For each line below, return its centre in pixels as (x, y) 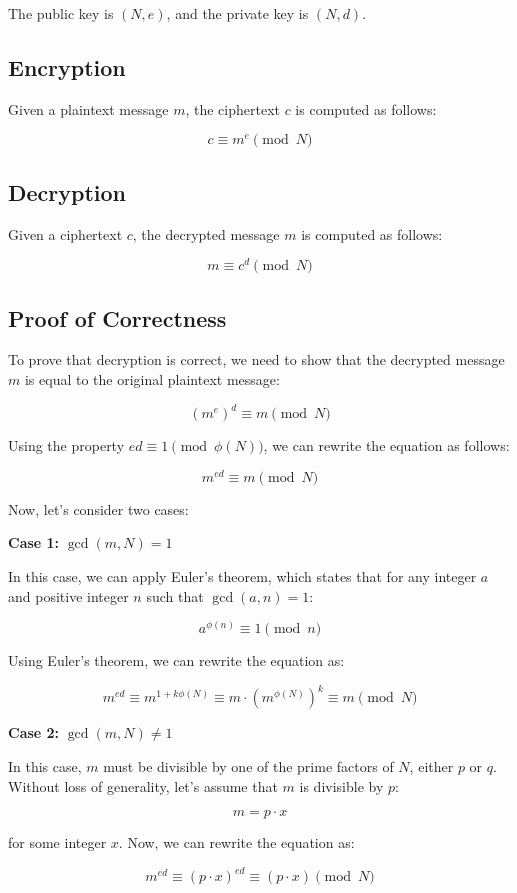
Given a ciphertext (65, 233)
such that (175, 595)
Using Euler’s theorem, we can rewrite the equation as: (176, 660)
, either (431, 765)
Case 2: (34, 732)
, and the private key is (237, 13)
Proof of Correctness (117, 317)
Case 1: (34, 542)
